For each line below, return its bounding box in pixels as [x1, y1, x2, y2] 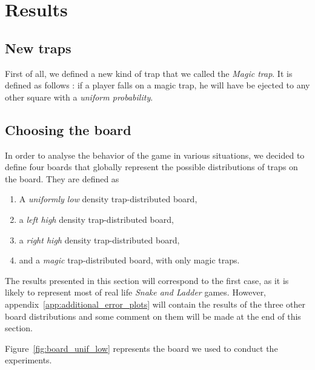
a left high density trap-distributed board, [19, 213, 174, 225]
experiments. [5, 354, 52, 366]
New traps [5, 38, 71, 57]
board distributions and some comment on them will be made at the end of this [5, 309, 301, 322]
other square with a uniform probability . [5, 90, 153, 103]
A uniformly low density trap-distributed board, [19, 193, 197, 205]
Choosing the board [5, 120, 131, 139]
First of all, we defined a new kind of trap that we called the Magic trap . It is [5, 67, 293, 79]
